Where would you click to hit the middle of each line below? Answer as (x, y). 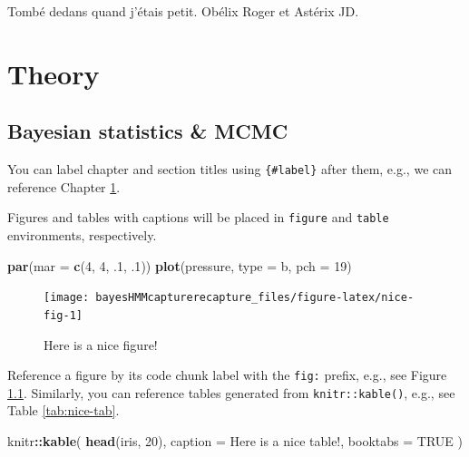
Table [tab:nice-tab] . (64, 410)
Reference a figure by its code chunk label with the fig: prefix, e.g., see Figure (227, 375)
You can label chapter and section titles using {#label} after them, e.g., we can (230, 169)
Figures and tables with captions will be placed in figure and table (198, 217)
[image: (67, 298)
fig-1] (63, 315)
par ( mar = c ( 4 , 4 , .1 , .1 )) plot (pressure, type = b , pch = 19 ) (180, 265)
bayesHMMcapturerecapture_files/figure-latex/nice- (255, 298)
